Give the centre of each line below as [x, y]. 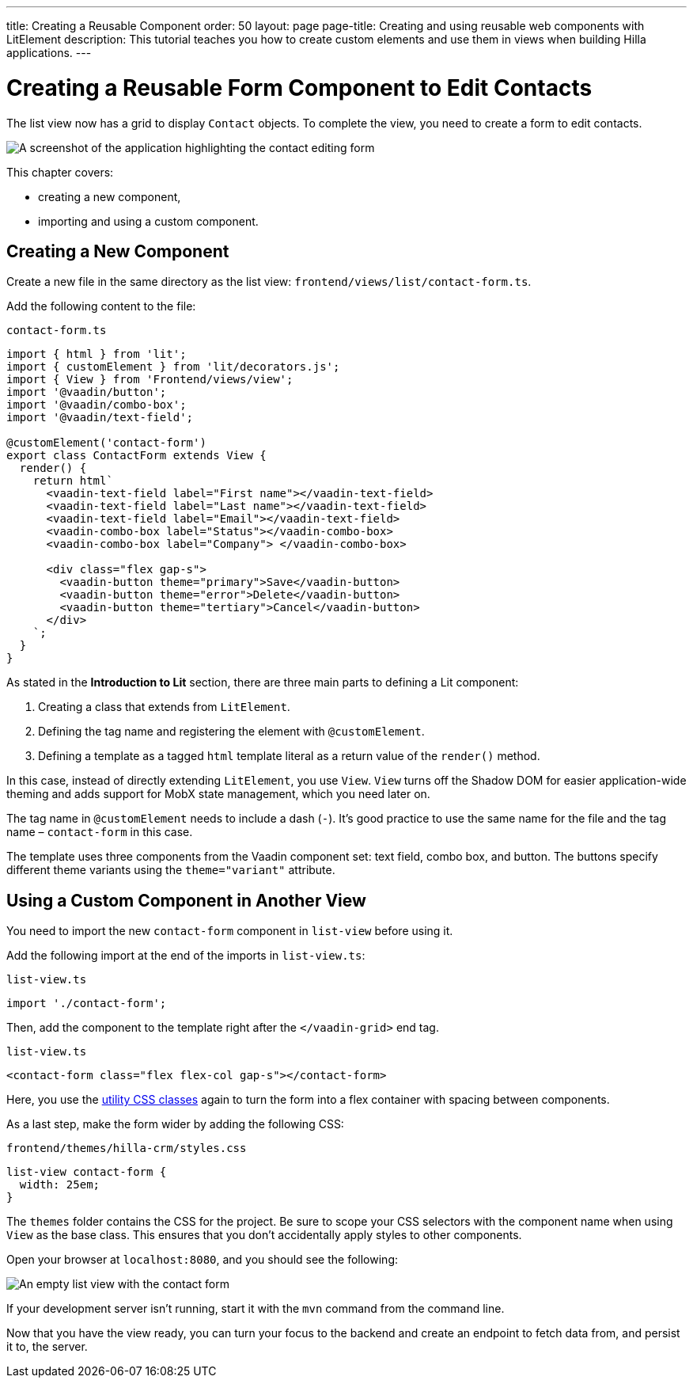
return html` [73, 481]
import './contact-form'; [87, 1004]
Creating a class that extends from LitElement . [164, 707]
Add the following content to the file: [101, 306]
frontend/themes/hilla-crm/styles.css [127, 1148]
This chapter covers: [60, 172]
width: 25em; [60, 1185]
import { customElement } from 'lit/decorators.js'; [173, 367]
